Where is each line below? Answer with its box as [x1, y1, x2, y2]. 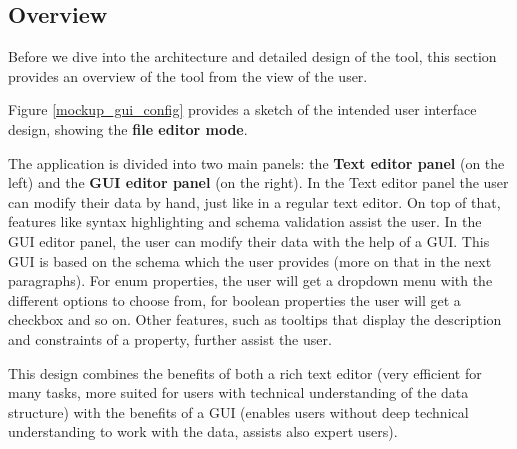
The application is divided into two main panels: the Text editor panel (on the [8, 152, 505, 173]
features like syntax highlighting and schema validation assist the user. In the [8, 211, 482, 232]
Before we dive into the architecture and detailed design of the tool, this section [8, 46, 497, 67]
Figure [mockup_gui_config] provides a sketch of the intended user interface [8, 99, 477, 120]
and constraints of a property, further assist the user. [8, 328, 332, 349]
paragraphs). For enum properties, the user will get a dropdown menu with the [8, 270, 493, 291]
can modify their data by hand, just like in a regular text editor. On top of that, [8, 191, 501, 212]
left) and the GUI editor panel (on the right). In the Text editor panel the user [8, 172, 509, 193]
